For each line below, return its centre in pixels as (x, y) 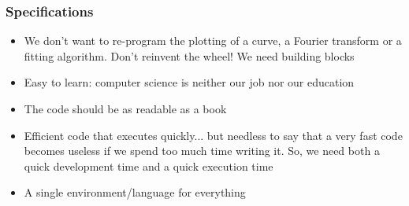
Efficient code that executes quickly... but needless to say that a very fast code (213, 135)
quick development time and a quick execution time (149, 166)
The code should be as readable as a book (125, 109)
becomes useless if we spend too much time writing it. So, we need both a (202, 151)
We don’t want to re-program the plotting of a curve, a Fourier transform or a (213, 40)
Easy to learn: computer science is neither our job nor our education (189, 82)
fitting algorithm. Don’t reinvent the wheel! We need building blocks (189, 55)
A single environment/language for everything (135, 192)
